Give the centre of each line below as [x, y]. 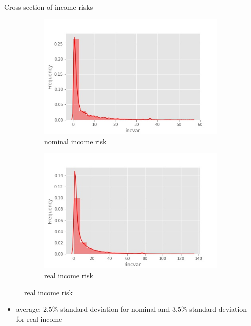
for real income [39, 319]
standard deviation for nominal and [115, 309]
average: [28, 309]
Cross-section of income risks [49, 7]
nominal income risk [75, 141]
